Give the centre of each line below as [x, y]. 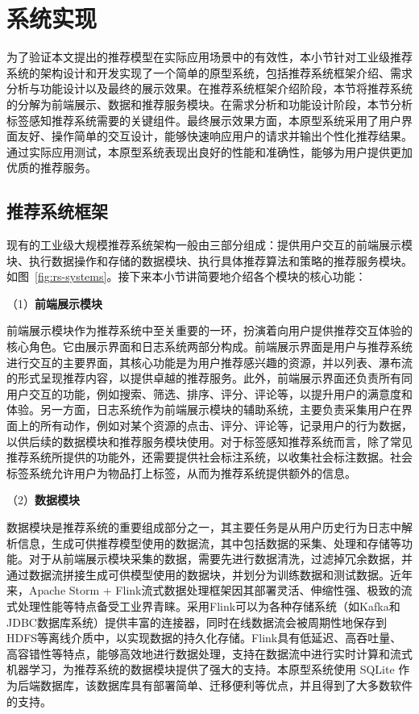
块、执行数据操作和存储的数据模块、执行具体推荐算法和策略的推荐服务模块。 [209, 260]
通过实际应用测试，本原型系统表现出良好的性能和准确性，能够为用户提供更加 [209, 151]
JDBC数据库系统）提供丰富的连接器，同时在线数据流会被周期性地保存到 [197, 622]
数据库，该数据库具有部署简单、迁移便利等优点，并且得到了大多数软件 [226, 685]
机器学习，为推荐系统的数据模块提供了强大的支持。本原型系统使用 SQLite [201, 669]
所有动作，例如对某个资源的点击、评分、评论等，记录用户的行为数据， [226, 426]
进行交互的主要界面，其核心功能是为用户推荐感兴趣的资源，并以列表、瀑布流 [209, 362]
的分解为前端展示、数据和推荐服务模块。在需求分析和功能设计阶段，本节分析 [209, 104]
